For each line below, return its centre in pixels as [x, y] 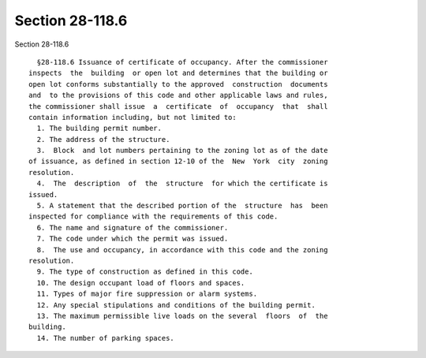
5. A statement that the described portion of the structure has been [182, 206]
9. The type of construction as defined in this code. [145, 272]
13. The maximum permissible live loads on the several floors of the [182, 316]
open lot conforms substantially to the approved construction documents [178, 84]
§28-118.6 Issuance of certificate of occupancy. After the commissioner [182, 62]
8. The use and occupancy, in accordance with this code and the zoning [182, 250]
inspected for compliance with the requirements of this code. [153, 216]
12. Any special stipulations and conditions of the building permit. [176, 305]
